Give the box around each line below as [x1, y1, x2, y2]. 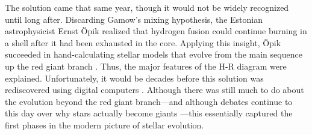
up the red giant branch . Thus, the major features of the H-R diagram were [5, 59, 287, 72]
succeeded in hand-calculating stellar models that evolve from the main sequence [5, 48, 302, 61]
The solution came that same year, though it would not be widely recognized [5, 1, 289, 13]
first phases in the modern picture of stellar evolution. [5, 118, 204, 131]
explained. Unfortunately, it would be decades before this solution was [5, 71, 264, 84]
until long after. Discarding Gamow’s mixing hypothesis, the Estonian [5, 13, 263, 25]
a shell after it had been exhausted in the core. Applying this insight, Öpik [5, 36, 281, 49]
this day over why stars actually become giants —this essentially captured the [5, 107, 293, 119]
